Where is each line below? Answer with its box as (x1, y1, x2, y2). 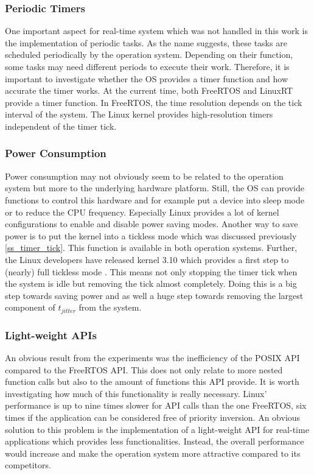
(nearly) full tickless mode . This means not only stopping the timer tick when (5, 265, 298, 278)
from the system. (78, 301, 142, 314)
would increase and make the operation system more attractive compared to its (5, 446, 301, 459)
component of (5, 301, 55, 314)
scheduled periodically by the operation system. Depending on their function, (5, 48, 293, 61)
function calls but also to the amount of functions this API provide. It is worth (5, 375, 299, 388)
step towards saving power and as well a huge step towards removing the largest (5, 289, 304, 301)
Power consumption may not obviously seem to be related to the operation (5, 169, 284, 182)
